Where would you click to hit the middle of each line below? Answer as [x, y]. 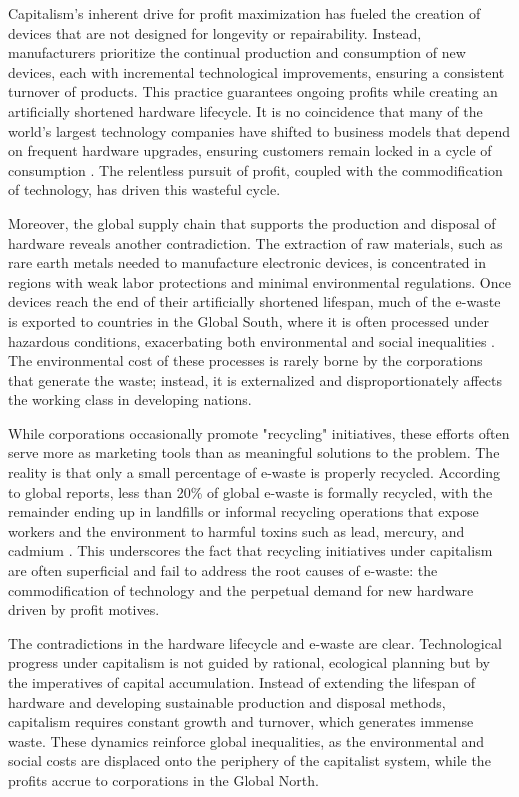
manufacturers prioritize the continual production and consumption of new [237, 52]
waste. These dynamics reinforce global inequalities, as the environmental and [246, 740]
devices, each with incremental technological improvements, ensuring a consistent [256, 71]
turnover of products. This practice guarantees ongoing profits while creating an [253, 91]
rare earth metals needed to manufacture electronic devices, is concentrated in [247, 262]
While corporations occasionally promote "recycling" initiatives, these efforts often [259, 432]
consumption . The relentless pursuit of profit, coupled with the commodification [255, 169]
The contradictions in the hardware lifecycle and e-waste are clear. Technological [255, 642]
